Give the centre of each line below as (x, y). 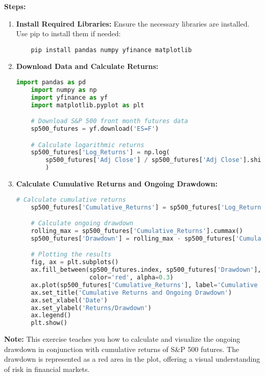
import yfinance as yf (69, 97)
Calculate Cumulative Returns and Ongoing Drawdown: (117, 184)
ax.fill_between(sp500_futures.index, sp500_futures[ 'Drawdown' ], (146, 270)
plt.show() (49, 323)
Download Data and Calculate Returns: (87, 66)
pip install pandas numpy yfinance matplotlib (111, 50)
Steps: (15, 6)
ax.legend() (51, 315)
